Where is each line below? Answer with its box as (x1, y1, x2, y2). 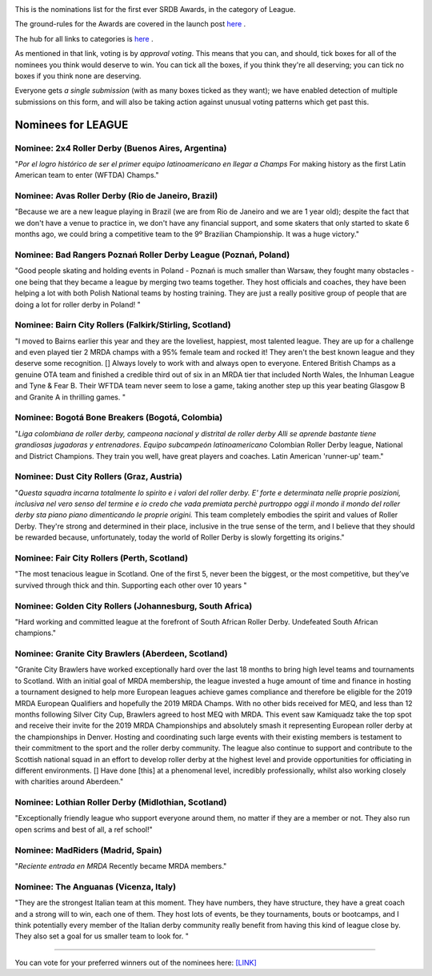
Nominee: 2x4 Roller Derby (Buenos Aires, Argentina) (14, 143, 227, 154)
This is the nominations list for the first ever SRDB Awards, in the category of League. (14, 5, 296, 14)
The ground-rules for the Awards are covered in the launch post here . (14, 19, 246, 29)
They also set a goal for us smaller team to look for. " (14, 931, 190, 941)
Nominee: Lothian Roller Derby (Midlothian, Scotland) (14, 797, 227, 808)
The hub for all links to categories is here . (14, 34, 154, 43)
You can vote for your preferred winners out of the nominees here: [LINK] (14, 958, 258, 967)
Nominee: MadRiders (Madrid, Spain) (14, 845, 162, 856)
